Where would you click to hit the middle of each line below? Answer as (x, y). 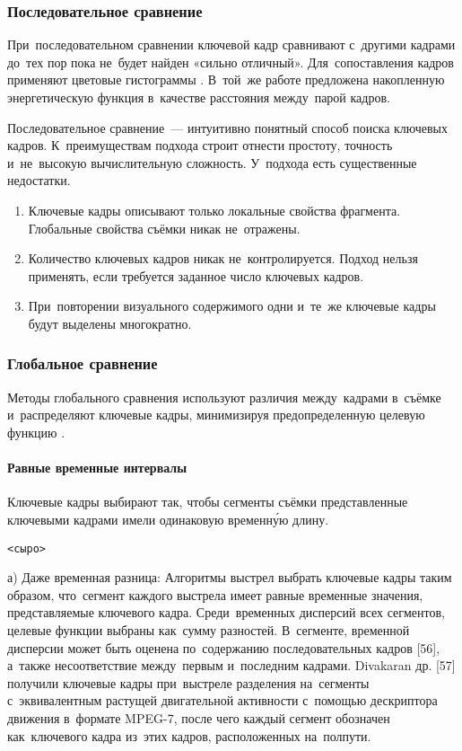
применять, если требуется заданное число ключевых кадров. (196, 275)
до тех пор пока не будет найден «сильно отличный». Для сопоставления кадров (231, 62)
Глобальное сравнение (83, 363)
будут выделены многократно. (110, 323)
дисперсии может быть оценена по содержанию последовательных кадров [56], (224, 647)
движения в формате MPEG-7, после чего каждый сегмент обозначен (199, 717)
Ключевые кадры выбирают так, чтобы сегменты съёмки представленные (208, 502)
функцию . (36, 432)
